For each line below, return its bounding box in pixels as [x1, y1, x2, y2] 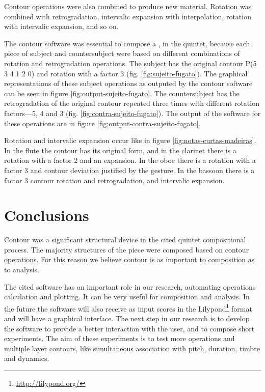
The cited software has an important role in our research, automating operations [4, 281, 256, 292]
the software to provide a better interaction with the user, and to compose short [4, 323, 255, 333]
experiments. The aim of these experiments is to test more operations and [4, 333, 235, 344]
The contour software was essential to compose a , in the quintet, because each [4, 38, 250, 48]
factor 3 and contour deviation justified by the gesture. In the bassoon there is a [4, 164, 255, 175]
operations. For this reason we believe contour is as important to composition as [4, 254, 255, 265]
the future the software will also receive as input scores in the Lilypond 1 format [4, 301, 252, 314]
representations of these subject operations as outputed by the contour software [4, 78, 253, 89]
